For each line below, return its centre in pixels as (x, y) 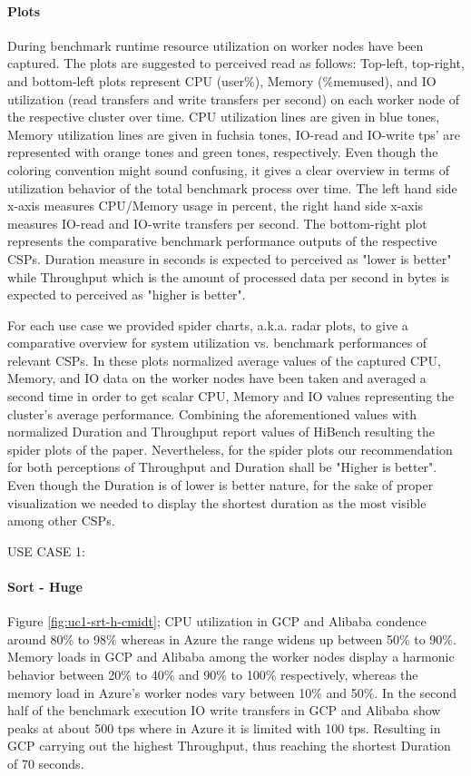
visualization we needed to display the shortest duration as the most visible (217, 502)
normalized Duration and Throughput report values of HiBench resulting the (221, 432)
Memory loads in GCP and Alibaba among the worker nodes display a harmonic (231, 657)
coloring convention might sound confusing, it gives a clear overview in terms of (228, 169)
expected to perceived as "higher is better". (127, 295)
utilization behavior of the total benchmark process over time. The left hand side (232, 187)
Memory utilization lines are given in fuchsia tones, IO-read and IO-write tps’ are (234, 134)
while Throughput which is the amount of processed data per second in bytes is (229, 276)
